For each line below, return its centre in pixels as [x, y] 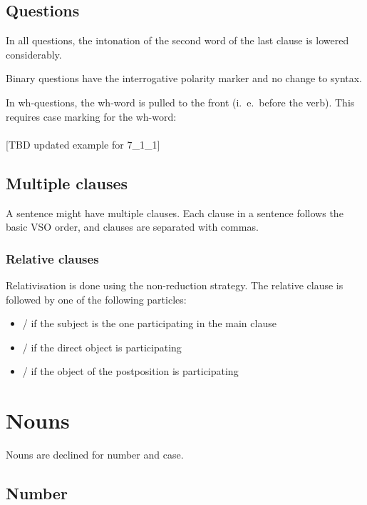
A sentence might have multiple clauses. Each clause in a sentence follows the [175, 212]
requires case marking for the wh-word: [91, 116]
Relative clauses [52, 258]
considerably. [34, 54]
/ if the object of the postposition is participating [130, 371]
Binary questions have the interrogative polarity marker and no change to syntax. [184, 78]
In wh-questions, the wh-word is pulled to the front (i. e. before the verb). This [180, 102]
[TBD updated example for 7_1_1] [83, 144]
